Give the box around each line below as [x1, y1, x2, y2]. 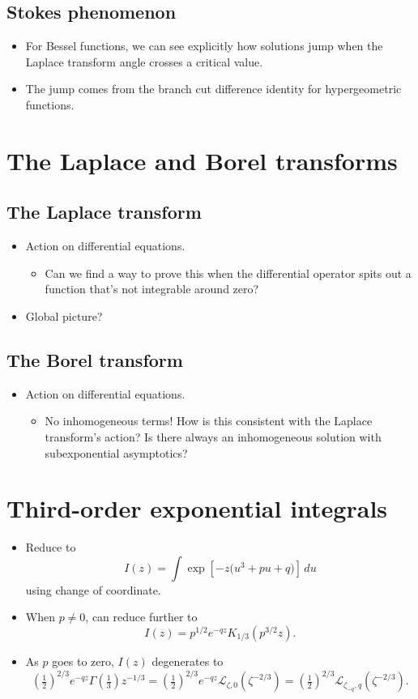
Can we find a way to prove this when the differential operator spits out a [45, 264, 412, 281]
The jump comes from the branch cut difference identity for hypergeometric [25, 80, 402, 97]
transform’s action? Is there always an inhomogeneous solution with [45, 428, 382, 445]
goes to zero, [52, 653, 114, 670]
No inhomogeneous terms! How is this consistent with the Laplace [45, 412, 373, 429]
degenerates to [151, 653, 224, 670]
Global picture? [25, 307, 103, 324]
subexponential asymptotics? [45, 444, 188, 461]
